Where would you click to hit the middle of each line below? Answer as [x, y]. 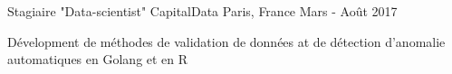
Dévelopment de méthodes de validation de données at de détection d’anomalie [226, 41]
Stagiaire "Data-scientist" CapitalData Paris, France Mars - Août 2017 [202, 11]
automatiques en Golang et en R [98, 59]
